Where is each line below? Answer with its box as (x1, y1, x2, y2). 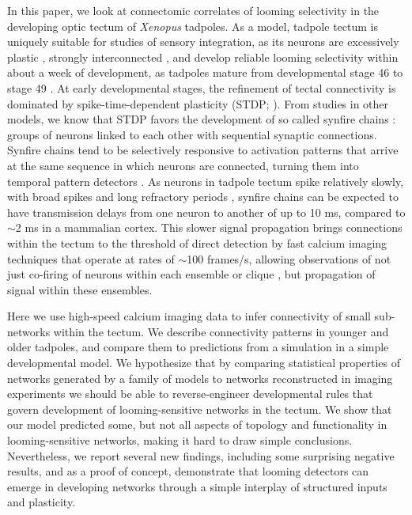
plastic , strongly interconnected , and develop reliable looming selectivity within (7, 48, 399, 65)
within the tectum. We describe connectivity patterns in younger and (53, 323, 389, 339)
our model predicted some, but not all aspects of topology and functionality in (7, 416, 387, 433)
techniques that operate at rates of (7, 250, 175, 267)
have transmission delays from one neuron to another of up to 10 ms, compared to (7, 203, 406, 220)
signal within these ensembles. (7, 281, 153, 297)
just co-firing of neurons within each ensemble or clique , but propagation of (7, 266, 376, 282)
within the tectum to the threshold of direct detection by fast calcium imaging (7, 234, 387, 251)
